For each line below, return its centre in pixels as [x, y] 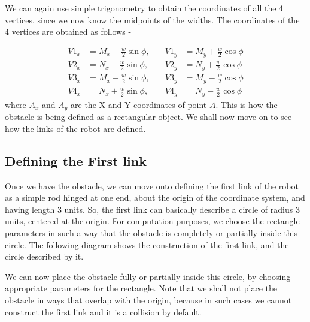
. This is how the [247, 104]
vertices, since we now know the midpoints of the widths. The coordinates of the [152, 19]
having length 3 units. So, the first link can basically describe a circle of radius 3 [152, 209]
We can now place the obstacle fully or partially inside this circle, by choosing [148, 276]
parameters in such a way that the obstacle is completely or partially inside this [151, 233]
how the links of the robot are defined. [75, 128]
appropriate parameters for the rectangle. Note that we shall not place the [141, 288]
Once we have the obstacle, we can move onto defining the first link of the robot [152, 186]
